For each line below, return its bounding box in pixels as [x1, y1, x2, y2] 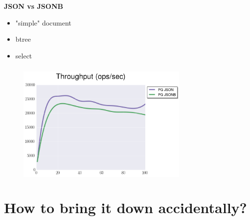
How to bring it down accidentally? [4, 197, 247, 218]
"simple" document [15, 17, 71, 27]
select [15, 50, 32, 60]
